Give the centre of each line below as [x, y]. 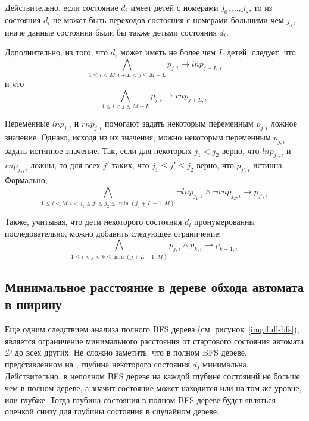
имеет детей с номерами [174, 7]
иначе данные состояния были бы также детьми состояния [111, 32]
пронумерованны [225, 222]
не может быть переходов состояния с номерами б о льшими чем [168, 19]
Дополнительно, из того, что [57, 52]
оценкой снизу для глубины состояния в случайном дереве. [112, 411]
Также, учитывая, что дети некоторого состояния [93, 222]
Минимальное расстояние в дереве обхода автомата [154, 286]
